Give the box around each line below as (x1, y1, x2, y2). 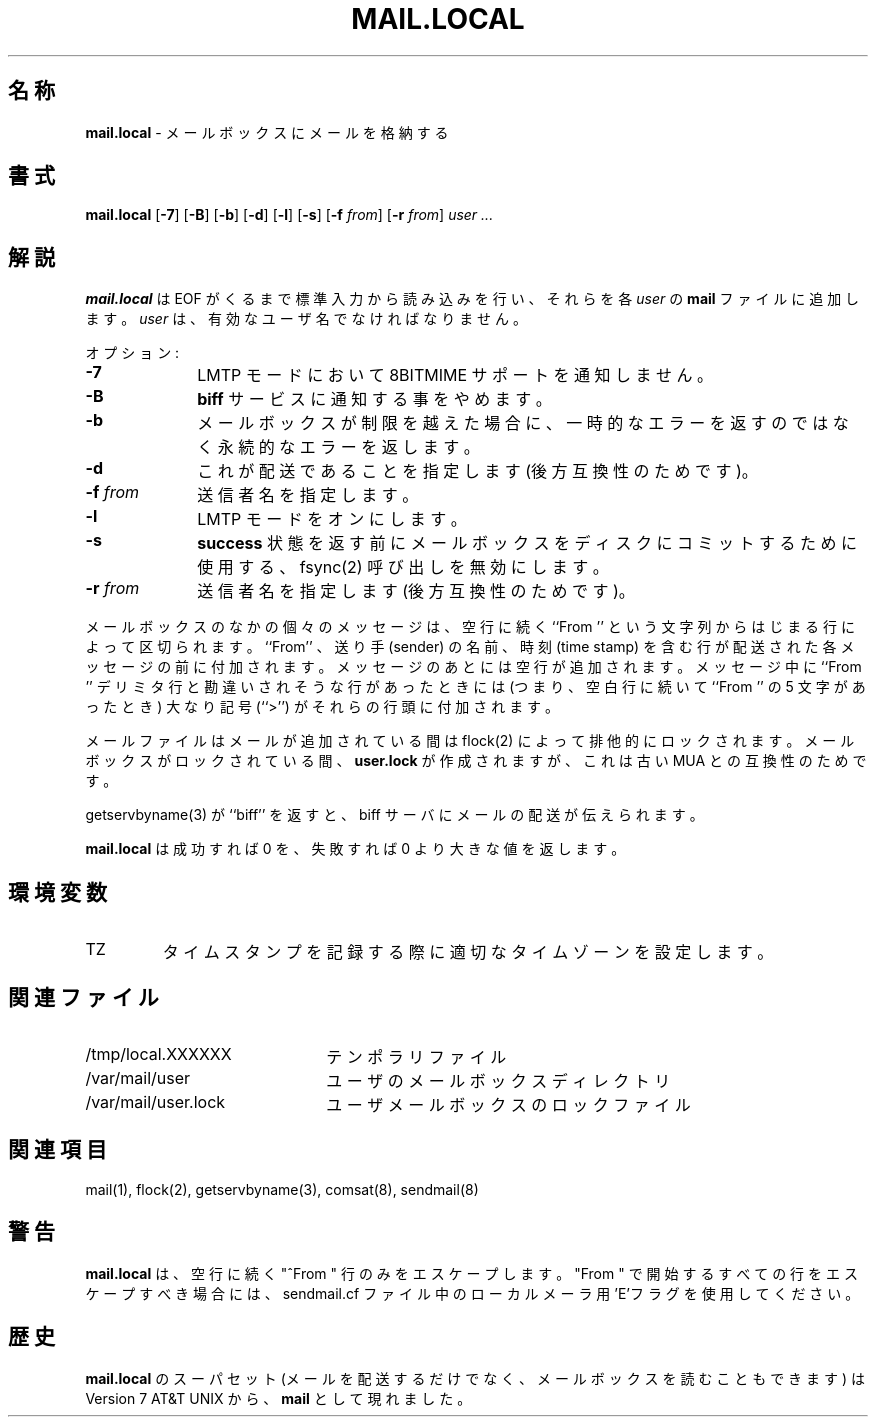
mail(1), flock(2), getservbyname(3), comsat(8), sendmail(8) (85, 1180, 479, 1198)
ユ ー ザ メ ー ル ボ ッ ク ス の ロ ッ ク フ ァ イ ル (326, 1094, 691, 1115)
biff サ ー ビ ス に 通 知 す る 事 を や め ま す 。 (197, 389, 552, 410)
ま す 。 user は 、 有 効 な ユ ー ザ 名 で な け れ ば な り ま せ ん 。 (85, 310, 527, 328)
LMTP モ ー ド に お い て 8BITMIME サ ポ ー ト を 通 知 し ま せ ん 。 (197, 365, 714, 386)
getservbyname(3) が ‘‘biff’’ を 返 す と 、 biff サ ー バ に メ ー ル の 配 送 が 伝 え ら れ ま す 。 (85, 806, 704, 824)
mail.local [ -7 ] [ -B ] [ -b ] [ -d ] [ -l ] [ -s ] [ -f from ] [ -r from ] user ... (85, 206, 494, 224)
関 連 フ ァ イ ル (8, 984, 159, 1010)
